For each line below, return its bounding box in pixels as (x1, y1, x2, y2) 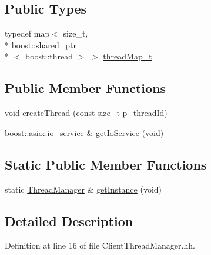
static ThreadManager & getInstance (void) (5, 183, 162, 195)
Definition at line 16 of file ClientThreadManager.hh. (5, 239, 195, 251)
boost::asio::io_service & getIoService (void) (5, 126, 164, 138)
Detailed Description (5, 211, 133, 230)
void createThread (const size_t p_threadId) (5, 107, 168, 119)
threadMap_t (103, 50, 152, 62)
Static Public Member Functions (5, 155, 207, 173)
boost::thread (25, 50, 73, 62)
